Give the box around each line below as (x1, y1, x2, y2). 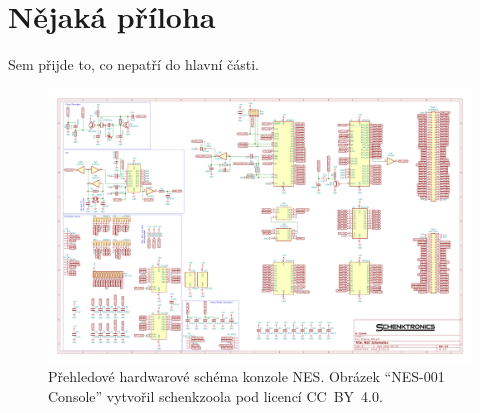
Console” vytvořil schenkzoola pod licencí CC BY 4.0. (48, 386, 383, 407)
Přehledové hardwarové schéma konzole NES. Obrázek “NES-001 (48, 366, 445, 387)
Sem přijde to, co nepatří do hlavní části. (8, 54, 260, 75)
